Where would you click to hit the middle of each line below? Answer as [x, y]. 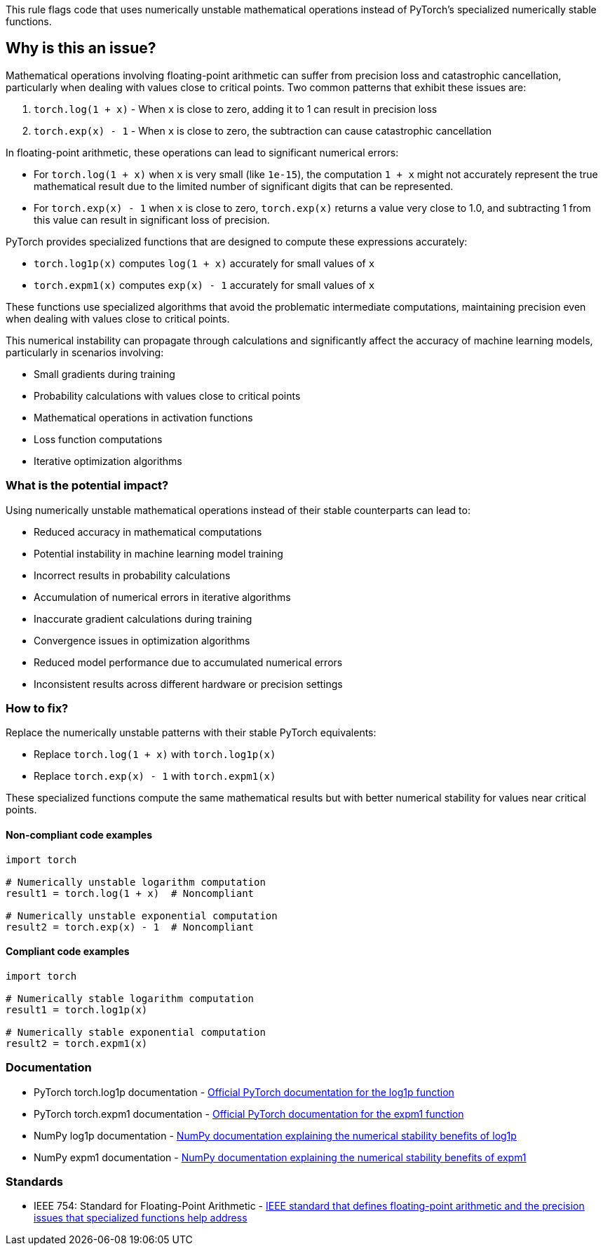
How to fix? [37, 708]
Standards [35, 1181]
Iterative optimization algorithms [108, 461]
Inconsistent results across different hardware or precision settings [188, 684]
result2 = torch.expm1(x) [77, 1043]
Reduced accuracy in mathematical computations [148, 532]
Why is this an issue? [81, 48]
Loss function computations [98, 439]
